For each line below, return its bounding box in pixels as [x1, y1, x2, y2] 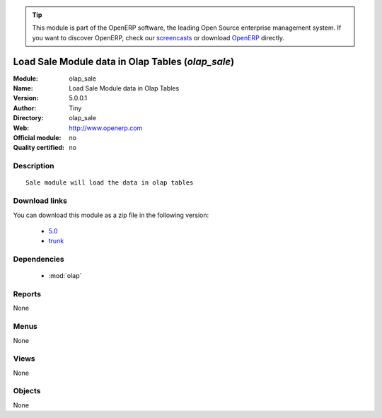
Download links [13, 196, 67, 206]
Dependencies [13, 255, 65, 265]
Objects [13, 386, 41, 396]
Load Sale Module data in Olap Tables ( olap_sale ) [13, 55, 235, 67]
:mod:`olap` [48, 272, 82, 280]
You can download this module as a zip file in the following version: [13, 211, 209, 219]
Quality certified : [13, 144, 65, 152]
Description [13, 161, 54, 171]
